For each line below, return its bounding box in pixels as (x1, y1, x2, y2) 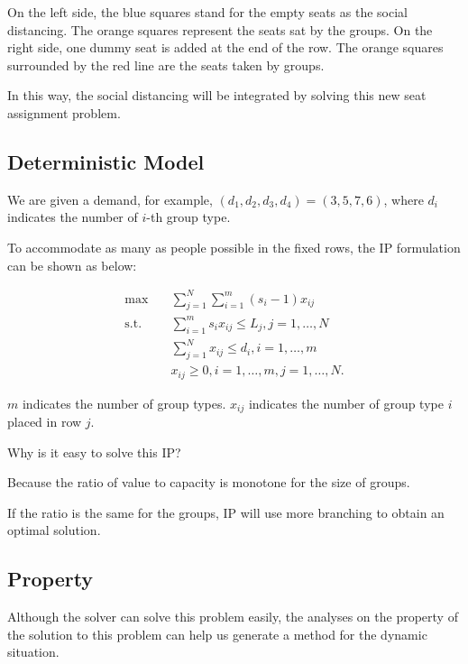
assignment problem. (7, 103, 121, 122)
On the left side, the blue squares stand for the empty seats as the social (7, 3, 408, 21)
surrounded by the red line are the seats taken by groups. (7, 55, 325, 74)
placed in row (7, 412, 82, 431)
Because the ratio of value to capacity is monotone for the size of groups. (7, 473, 410, 492)
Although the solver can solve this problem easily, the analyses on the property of (7, 607, 458, 626)
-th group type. (146, 207, 231, 226)
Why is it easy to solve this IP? (7, 442, 181, 461)
